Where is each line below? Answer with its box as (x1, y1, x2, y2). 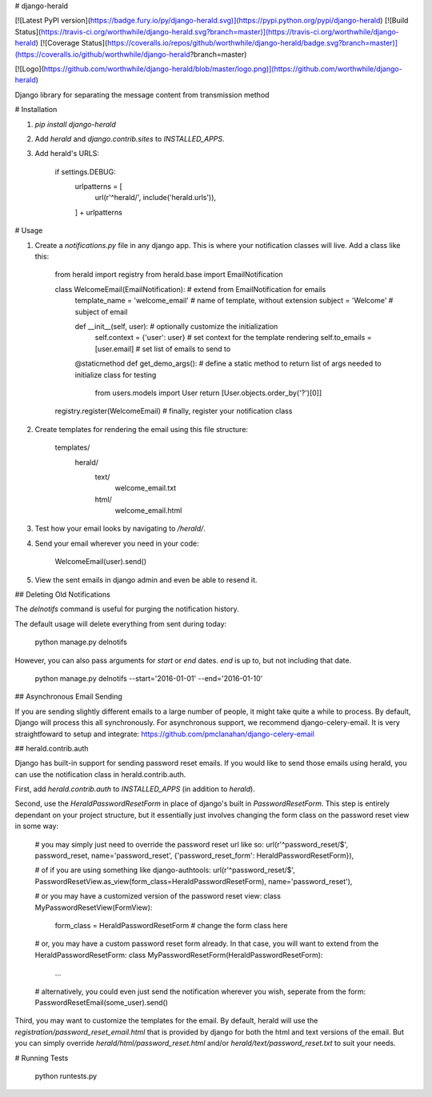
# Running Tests (14, 1053, 69, 1063)
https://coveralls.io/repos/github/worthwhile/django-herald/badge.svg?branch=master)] (106, 38, 398, 48)
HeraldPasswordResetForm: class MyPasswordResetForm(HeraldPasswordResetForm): (34, 950, 323, 959)
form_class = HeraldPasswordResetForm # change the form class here (54, 921, 288, 930)
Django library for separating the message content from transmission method (14, 90, 270, 99)
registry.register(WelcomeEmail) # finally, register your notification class (54, 406, 293, 416)
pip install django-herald (34, 119, 116, 129)
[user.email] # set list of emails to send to (94, 344, 231, 354)
